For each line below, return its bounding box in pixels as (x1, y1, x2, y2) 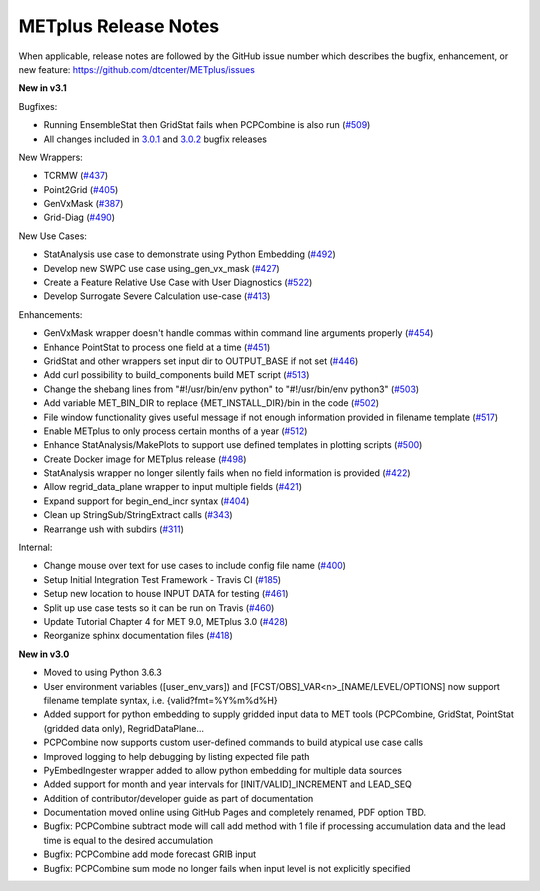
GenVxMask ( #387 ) (43, 198, 124, 210)
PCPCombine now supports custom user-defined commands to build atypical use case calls (43, 736, 424, 749)
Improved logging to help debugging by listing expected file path (43, 750, 310, 762)
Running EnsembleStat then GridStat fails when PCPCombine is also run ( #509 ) (43, 119, 371, 131)
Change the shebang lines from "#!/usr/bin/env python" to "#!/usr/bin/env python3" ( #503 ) (43, 383, 420, 395)
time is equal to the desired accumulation (43, 834, 214, 846)
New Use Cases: (18, 230, 87, 242)
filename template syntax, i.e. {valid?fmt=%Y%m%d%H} (43, 694, 279, 706)
